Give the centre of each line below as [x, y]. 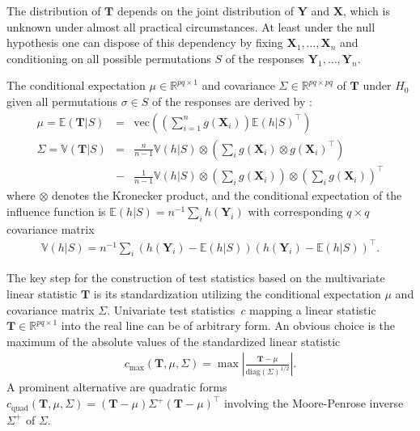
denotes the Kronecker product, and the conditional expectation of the [227, 195]
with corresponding [295, 211]
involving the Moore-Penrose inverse [314, 403]
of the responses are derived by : [232, 101]
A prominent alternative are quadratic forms [117, 387]
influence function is [56, 211]
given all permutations [62, 101]
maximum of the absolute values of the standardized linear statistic [174, 341]
